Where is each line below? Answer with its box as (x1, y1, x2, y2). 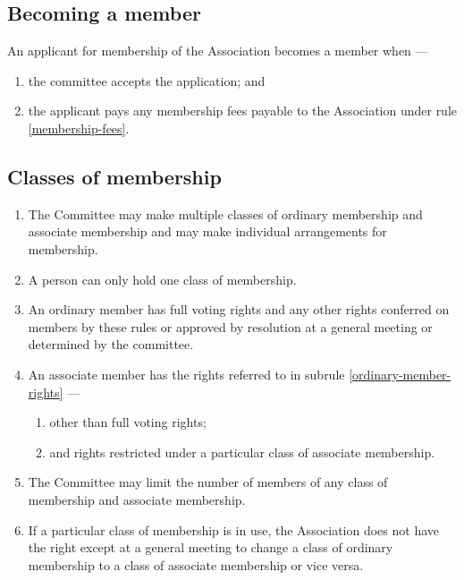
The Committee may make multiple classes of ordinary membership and (28, 204, 423, 223)
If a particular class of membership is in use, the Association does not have (28, 520, 439, 539)
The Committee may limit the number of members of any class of (28, 473, 388, 491)
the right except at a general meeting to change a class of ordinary (28, 538, 393, 557)
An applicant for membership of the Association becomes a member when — (7, 41, 428, 60)
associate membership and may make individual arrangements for (28, 222, 387, 241)
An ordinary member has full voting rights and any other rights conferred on (28, 300, 450, 319)
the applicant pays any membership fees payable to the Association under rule (28, 101, 458, 120)
